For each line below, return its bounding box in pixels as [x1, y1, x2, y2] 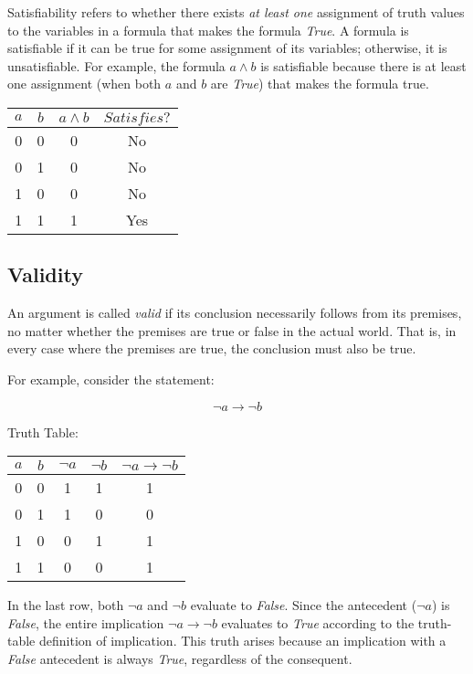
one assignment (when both [7, 74, 162, 93]
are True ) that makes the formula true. [210, 74, 429, 93]
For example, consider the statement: [7, 369, 215, 388]
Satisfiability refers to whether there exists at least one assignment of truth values [7, 3, 465, 21]
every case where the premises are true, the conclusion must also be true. [7, 339, 416, 358]
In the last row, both [7, 595, 124, 615]
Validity [7, 260, 83, 289]
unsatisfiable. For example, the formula [7, 56, 226, 75]
